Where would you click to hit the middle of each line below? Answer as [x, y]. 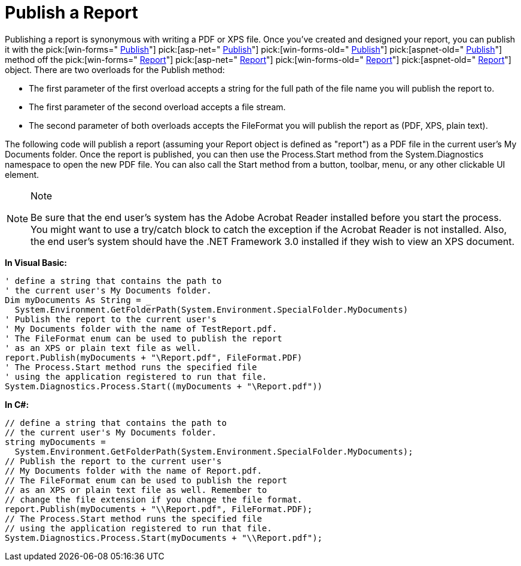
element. [22, 174]
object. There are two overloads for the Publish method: [115, 69]
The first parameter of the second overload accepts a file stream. [157, 107]
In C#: [17, 404]
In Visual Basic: [36, 262]
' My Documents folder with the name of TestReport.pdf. [141, 329]
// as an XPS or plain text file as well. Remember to [136, 490]
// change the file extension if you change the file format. [154, 499]
